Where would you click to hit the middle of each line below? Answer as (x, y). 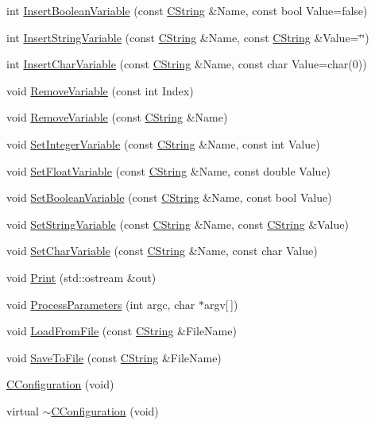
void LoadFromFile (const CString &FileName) (122, 331)
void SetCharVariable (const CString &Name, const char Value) (162, 251)
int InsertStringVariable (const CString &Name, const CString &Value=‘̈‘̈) (188, 37)
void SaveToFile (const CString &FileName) (114, 357)
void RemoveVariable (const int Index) (100, 90)
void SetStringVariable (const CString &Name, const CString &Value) (178, 224)
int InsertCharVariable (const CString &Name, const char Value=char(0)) (187, 64)
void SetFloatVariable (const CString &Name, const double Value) (169, 170)
